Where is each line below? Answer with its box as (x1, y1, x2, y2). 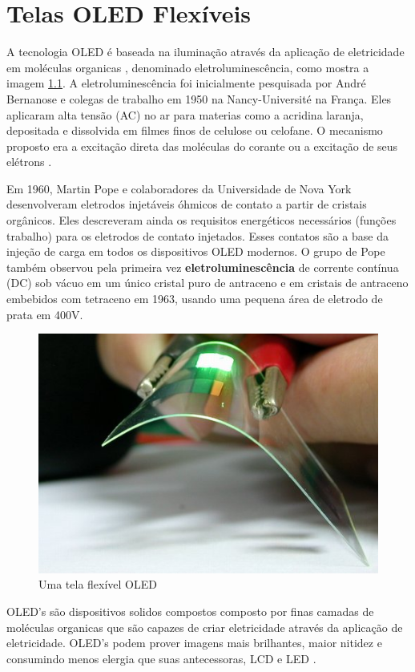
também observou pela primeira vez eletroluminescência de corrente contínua (6, 258, 399, 275)
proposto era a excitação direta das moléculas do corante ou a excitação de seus (6, 137, 398, 154)
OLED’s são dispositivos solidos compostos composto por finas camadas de (6, 602, 374, 619)
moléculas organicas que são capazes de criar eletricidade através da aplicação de (6, 618, 403, 635)
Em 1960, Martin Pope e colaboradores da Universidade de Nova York (6, 180, 352, 196)
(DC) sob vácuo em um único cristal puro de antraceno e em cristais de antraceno (6, 274, 409, 291)
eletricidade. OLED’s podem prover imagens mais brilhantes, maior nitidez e (6, 634, 382, 651)
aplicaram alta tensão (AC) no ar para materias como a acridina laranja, (6, 106, 364, 123)
